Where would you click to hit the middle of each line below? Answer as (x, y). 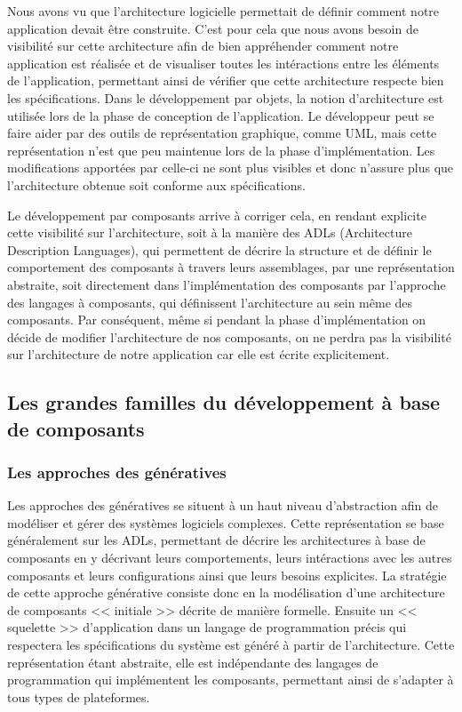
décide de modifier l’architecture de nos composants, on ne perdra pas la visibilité (229, 336)
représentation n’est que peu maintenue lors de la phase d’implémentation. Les (221, 150)
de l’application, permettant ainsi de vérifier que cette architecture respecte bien (226, 80)
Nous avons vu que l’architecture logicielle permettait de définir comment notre (223, 11)
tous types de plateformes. (79, 696)
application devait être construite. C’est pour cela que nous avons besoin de (213, 28)
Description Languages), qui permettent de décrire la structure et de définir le (219, 249)
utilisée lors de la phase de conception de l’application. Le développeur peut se (221, 115)
